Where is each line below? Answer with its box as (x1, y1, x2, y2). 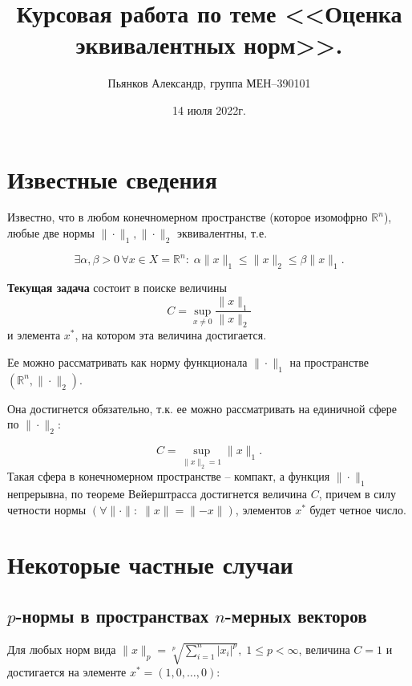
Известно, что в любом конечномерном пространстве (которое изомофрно (7, 209, 368, 225)
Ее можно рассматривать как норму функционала (7, 353, 248, 370)
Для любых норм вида (7, 640, 116, 657)
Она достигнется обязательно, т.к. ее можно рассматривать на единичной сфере (7, 400, 398, 416)
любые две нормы (7, 225, 95, 242)
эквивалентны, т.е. (176, 225, 268, 242)
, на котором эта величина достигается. (75, 327, 267, 343)
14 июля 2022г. (172, 101, 246, 118)
